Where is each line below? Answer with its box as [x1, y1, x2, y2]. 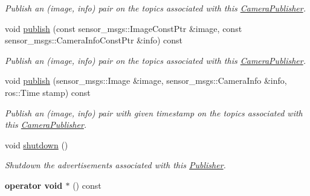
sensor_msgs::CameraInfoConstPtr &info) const [5, 34, 182, 46]
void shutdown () [5, 138, 68, 151]
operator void [5, 179, 63, 191]
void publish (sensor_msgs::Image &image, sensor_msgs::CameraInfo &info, [5, 74, 287, 87]
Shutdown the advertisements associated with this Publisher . [5, 159, 226, 171]
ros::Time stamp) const [5, 86, 91, 98]
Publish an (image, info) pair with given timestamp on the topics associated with [5, 106, 303, 119]
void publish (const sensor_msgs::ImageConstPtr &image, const [5, 22, 242, 34]
